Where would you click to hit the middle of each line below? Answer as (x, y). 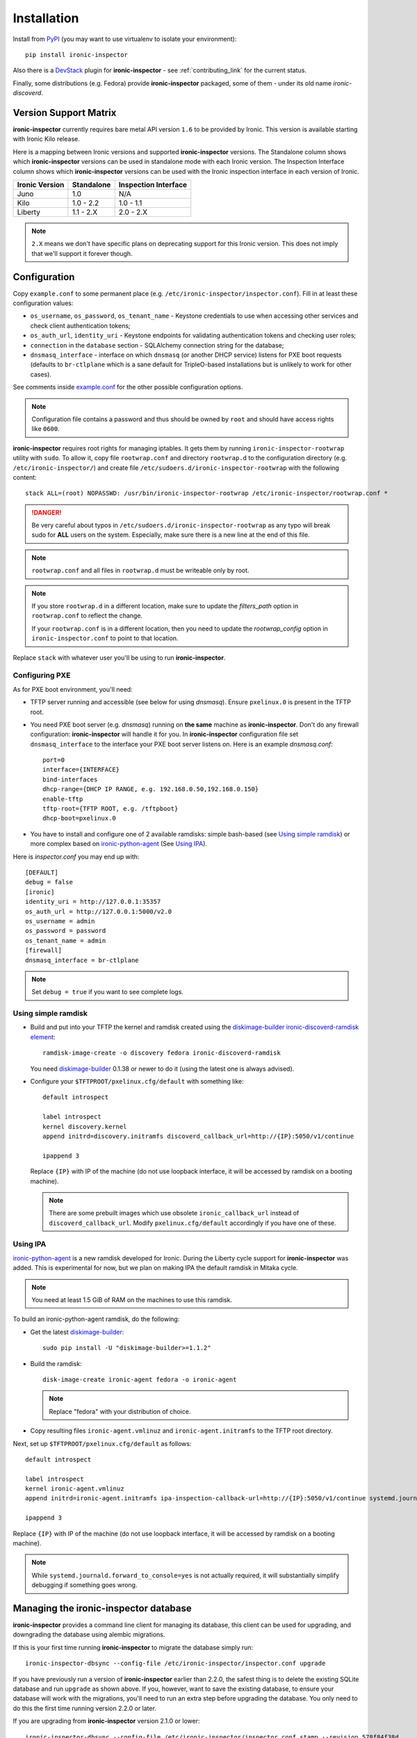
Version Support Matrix (65, 112)
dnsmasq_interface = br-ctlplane (82, 960)
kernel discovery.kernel (85, 1127)
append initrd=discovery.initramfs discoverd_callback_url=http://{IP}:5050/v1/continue (198, 1136)
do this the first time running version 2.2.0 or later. (84, 1708)
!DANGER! (47, 512)
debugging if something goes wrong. (84, 1585)
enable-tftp (63, 799)
